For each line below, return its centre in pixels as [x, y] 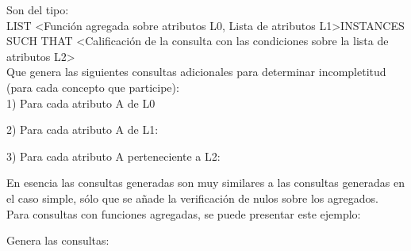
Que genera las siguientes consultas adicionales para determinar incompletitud [196, 72]
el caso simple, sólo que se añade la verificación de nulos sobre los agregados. [192, 198]
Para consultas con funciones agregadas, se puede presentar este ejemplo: [184, 213]
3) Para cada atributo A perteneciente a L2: [113, 156]
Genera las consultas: [58, 240]
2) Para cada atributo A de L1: [83, 129]
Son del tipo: [38, 10]
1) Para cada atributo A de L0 [81, 103]
